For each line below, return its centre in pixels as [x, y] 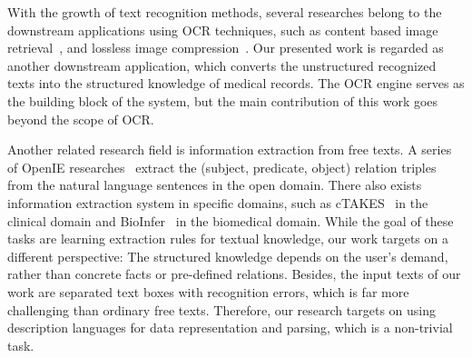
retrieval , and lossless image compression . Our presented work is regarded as [226, 48]
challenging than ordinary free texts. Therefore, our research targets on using [222, 309]
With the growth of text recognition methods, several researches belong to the [225, 12]
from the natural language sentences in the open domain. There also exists [215, 185]
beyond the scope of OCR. [81, 119]
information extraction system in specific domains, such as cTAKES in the [218, 202]
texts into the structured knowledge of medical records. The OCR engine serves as [236, 83]
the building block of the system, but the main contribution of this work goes [223, 100]
